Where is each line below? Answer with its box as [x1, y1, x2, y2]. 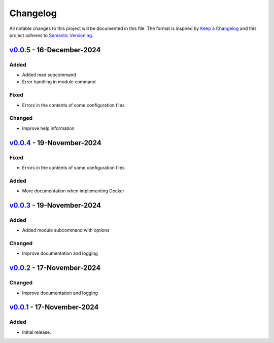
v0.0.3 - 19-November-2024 [9, 201, 101, 210]
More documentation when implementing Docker [22, 188, 124, 194]
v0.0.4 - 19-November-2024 [9, 139, 101, 147]
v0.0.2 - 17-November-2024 [9, 264, 101, 272]
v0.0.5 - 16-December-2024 [9, 46, 101, 54]
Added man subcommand [22, 72, 76, 78]
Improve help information [22, 125, 75, 131]
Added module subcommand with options [22, 227, 110, 233]
